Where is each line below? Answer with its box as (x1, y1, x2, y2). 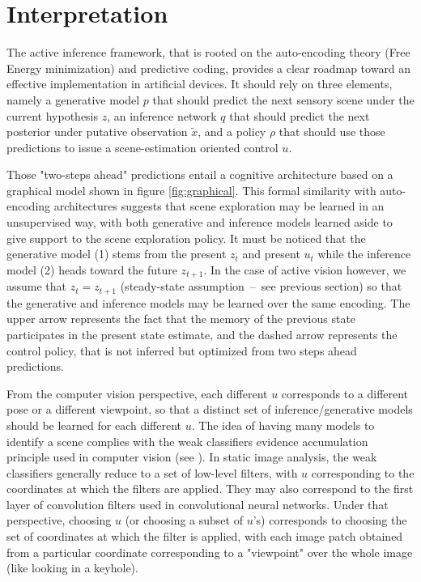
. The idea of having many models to (191, 416, 375, 433)
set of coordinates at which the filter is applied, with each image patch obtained (6, 528, 403, 545)
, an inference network (107, 107, 217, 124)
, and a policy (198, 123, 266, 140)
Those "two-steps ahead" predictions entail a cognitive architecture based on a (6, 166, 393, 183)
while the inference (317, 245, 411, 262)
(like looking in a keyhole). (6, 559, 138, 576)
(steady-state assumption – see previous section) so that (120, 278, 402, 295)
